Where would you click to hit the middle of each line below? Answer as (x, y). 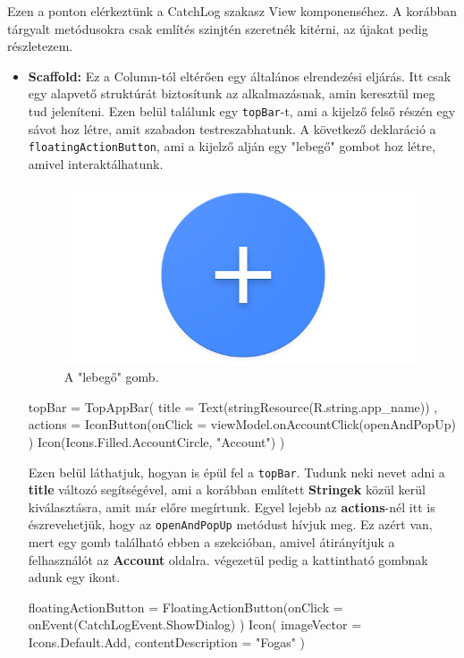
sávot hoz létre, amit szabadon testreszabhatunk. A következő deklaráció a (232, 128)
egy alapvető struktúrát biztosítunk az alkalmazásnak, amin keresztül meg (232, 93)
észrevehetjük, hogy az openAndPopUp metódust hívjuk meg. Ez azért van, (230, 524)
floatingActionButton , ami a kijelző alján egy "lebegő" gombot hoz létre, (232, 146)
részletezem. (40, 46)
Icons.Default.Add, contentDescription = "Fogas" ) (167, 642)
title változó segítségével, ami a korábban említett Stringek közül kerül (227, 489)
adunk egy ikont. (74, 577)
